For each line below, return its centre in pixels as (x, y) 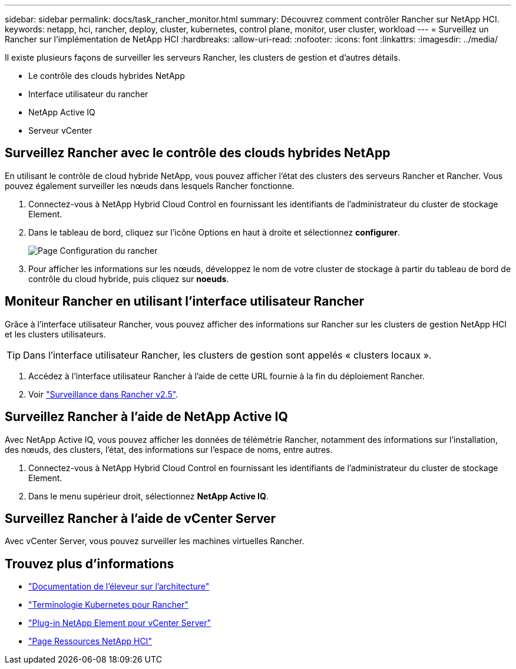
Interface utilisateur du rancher (88, 94)
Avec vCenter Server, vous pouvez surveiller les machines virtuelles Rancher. (155, 541)
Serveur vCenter (60, 130)
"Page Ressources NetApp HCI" (90, 641)
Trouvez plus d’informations (90, 564)
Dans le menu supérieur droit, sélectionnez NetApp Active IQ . (148, 496)
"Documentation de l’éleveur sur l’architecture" (119, 587)
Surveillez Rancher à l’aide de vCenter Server (140, 518)
